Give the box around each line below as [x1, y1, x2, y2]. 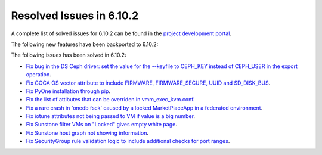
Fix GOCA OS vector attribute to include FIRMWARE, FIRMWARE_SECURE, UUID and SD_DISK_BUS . [26, 79, 271, 86]
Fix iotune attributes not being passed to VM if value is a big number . [26, 113, 195, 120]
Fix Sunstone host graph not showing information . [26, 129, 149, 137]
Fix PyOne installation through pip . [26, 87, 110, 95]
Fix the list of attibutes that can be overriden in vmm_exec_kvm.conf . [26, 96, 195, 103]
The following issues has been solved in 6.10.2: [11, 51, 126, 59]
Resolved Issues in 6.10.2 [11, 9, 139, 22]
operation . [26, 71, 51, 78]
